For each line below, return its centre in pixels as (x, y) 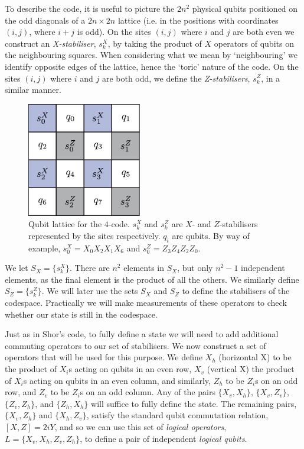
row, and (21, 392)
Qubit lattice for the (65, 224)
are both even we (264, 32)
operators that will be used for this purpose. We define (104, 357)
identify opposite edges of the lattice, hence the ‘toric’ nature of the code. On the (152, 66)
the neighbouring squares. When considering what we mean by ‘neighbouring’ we (151, 55)
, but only (195, 268)
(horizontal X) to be (255, 357)
